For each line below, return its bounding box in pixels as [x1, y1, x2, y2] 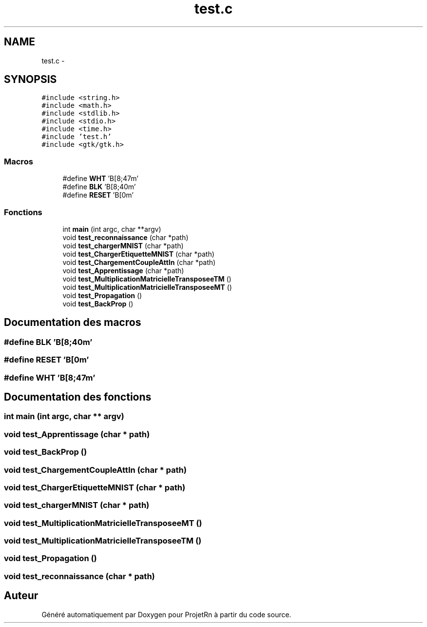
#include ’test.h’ [41, 133, 112, 141]
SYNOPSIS [4, 73, 57, 86]
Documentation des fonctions [4, 390, 152, 403]
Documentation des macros [4, 316, 141, 329]
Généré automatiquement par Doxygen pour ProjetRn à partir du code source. [41, 610, 291, 619]
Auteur [4, 589, 39, 602]
